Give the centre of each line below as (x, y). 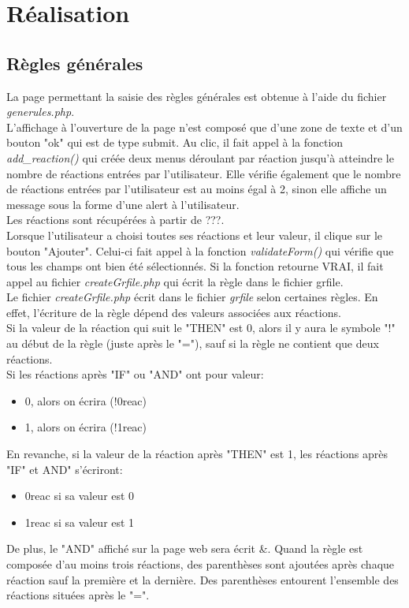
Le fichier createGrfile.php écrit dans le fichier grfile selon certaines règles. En (192, 297)
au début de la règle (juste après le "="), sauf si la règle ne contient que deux (193, 343)
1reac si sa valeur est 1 (80, 522)
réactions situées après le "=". (78, 595)
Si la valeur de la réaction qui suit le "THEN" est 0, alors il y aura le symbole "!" (201, 328)
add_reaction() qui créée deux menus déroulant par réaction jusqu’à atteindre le (200, 157)
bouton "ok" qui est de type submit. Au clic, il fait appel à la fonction (175, 142)
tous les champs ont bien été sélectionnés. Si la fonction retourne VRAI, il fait (195, 266)
